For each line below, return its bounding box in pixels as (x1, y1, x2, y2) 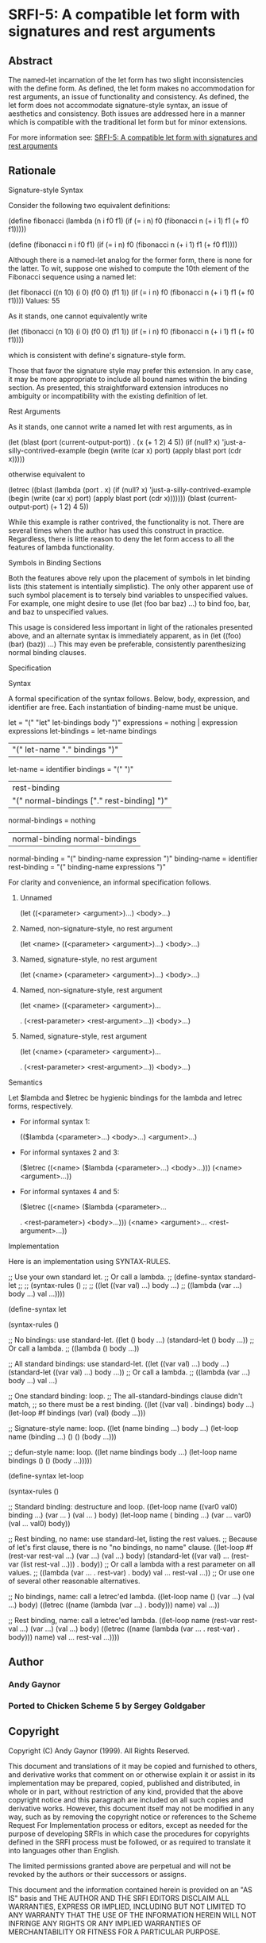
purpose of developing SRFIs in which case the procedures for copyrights (8, 1829, 250, 1838)
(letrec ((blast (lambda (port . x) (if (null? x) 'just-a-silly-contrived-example (8, 484, 252, 494)
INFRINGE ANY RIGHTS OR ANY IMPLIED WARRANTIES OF (8, 1918, 202, 1928)
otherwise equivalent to (8, 469, 86, 479)
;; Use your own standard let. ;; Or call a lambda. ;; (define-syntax (8, 1272, 222, 1282)
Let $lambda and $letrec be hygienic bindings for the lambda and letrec (8, 1093, 243, 1102)
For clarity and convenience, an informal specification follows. (8, 877, 212, 887)
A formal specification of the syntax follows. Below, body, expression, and (8, 693, 250, 704)
